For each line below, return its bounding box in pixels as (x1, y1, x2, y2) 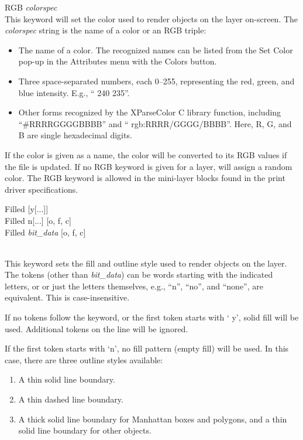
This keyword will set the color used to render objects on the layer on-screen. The (5, 12, 298, 25)
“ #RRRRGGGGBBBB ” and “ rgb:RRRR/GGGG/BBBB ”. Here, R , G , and (18, 117, 292, 129)
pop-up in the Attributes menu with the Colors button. (18, 55, 217, 67)
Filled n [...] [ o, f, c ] (5, 214, 71, 226)
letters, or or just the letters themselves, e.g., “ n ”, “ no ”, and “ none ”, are (5, 279, 263, 292)
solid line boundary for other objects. (18, 424, 151, 436)
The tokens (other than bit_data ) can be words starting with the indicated (5, 268, 273, 281)
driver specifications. (5, 183, 78, 195)
